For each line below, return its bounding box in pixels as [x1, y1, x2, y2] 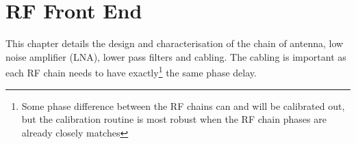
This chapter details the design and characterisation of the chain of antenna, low [5, 36, 344, 51]
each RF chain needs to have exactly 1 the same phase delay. [5, 63, 257, 79]
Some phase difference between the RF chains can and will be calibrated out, [21, 98, 345, 113]
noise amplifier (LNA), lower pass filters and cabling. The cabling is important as [5, 49, 346, 63]
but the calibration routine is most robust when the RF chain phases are [21, 112, 327, 126]
